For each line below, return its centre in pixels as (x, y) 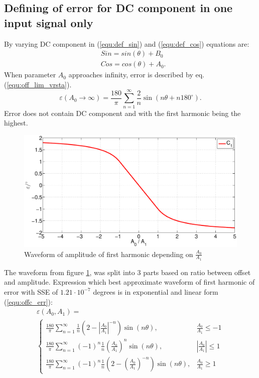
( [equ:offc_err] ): (28, 301)
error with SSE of (31, 291)
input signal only (49, 22)
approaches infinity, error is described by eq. (137, 75)
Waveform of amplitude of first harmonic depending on (109, 254)
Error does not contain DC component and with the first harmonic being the (122, 113)
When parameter (30, 75)
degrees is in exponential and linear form (156, 291)
